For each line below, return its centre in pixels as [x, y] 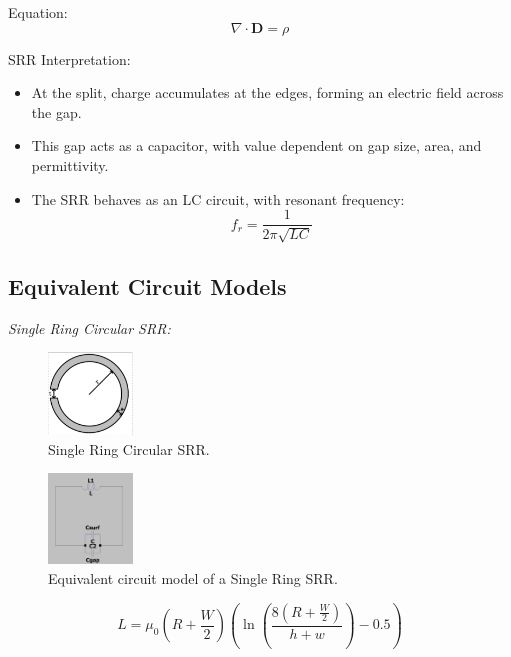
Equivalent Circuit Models [147, 286]
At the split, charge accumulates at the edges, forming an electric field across [267, 92]
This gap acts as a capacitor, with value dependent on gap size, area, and [256, 145]
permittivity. [70, 164]
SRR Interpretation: [69, 58]
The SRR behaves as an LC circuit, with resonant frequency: [218, 198]
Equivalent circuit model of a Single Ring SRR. [193, 577]
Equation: [38, 12]
